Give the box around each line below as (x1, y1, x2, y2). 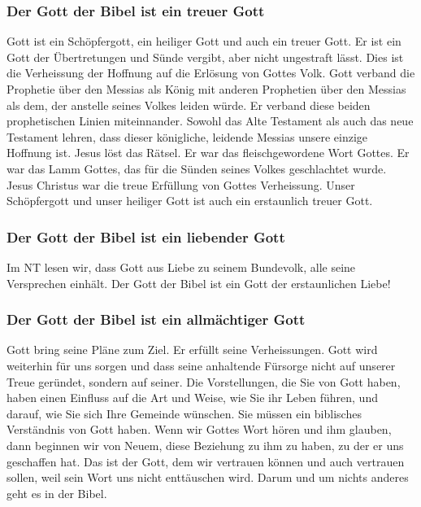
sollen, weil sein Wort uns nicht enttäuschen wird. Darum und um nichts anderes (7, 469, 409, 486)
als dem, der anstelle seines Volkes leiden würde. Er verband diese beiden (7, 96, 371, 113)
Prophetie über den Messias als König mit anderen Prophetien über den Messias (7, 81, 406, 97)
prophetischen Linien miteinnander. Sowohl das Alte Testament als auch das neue (7, 112, 414, 129)
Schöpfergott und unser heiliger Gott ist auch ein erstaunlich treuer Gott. (7, 192, 373, 209)
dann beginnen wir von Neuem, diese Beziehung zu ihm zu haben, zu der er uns (7, 436, 404, 453)
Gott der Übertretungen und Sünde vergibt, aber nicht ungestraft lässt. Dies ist (7, 48, 404, 65)
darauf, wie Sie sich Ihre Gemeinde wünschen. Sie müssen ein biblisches (7, 404, 362, 422)
